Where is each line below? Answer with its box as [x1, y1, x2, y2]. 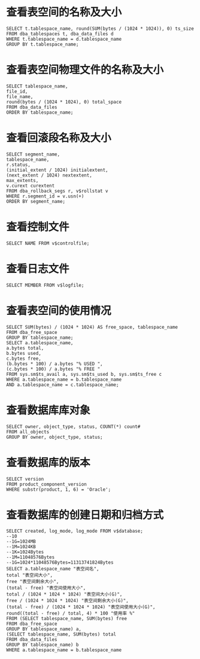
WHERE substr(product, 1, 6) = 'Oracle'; [6, 486, 111, 493]
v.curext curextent [6, 183, 55, 189]
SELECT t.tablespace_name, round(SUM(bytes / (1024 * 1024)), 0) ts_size [6, 25, 195, 32]
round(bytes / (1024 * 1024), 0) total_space [6, 99, 122, 105]
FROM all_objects [6, 429, 50, 435]
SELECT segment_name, [6, 151, 60, 157]
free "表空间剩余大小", [6, 579, 59, 585]
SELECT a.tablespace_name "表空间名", [6, 566, 100, 572]
